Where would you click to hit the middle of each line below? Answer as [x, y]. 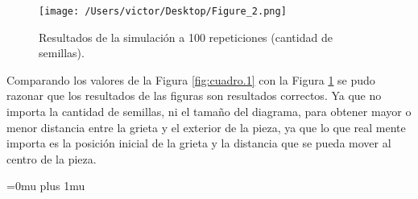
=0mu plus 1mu [46, 186]
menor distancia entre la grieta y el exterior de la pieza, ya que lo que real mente [206, 127]
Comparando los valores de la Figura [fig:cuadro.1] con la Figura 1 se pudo [191, 79]
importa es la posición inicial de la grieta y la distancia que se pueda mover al [199, 143]
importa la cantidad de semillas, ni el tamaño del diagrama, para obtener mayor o [209, 112]
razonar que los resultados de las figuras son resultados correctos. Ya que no [194, 95]
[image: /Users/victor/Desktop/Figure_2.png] [163, 11]
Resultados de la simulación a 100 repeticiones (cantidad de [186, 37]
